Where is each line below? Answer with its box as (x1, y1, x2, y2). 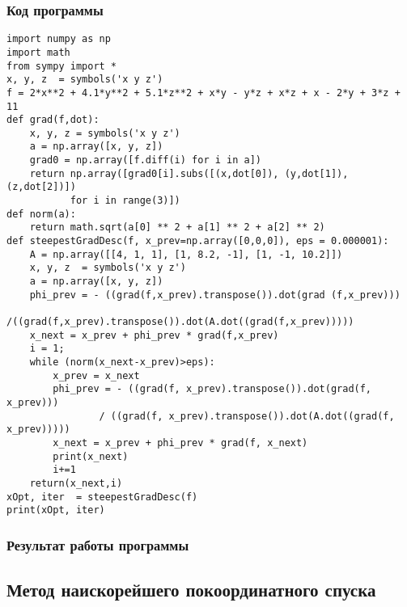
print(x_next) (53, 450, 129, 462)
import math (6, 46, 70, 58)
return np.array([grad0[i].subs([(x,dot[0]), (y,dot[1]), (29, 167, 349, 179)
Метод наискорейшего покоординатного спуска (6, 577, 376, 602)
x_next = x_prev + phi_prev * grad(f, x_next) (53, 436, 308, 449)
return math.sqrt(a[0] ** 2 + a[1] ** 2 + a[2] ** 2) (29, 221, 325, 234)
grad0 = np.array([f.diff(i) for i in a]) (29, 154, 261, 167)
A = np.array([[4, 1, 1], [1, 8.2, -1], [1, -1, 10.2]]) (29, 248, 343, 260)
